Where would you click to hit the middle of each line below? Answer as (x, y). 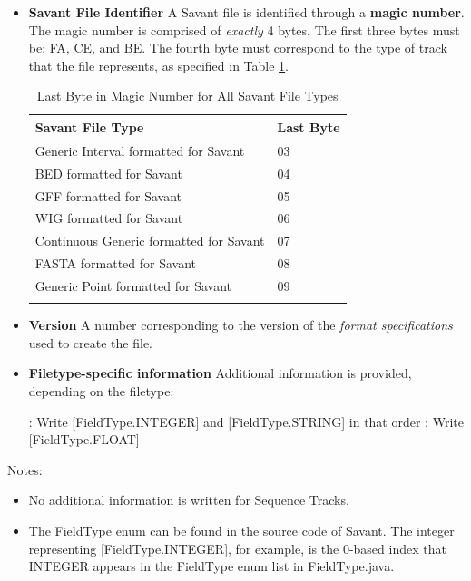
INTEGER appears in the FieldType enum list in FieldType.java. (211, 566)
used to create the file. (91, 342)
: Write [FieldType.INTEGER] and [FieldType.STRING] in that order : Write (246, 421)
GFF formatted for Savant (108, 195)
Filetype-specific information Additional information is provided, (220, 373)
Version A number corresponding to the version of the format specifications (240, 325)
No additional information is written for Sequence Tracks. (189, 500)
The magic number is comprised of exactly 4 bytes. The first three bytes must (244, 29)
